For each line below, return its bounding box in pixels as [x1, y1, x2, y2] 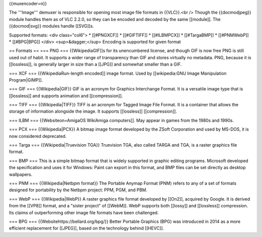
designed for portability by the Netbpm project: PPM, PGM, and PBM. [9, 187, 147, 193]
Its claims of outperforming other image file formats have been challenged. [9, 209, 159, 216]
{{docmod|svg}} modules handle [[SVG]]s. [9, 23, 94, 29]
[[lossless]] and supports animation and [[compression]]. [9, 93, 123, 99]
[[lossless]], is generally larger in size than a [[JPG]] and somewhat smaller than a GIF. [9, 61, 182, 68]
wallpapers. [9, 171, 33, 177]
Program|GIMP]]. [9, 77, 43, 83]
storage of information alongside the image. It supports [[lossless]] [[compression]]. [9, 108, 177, 114]
